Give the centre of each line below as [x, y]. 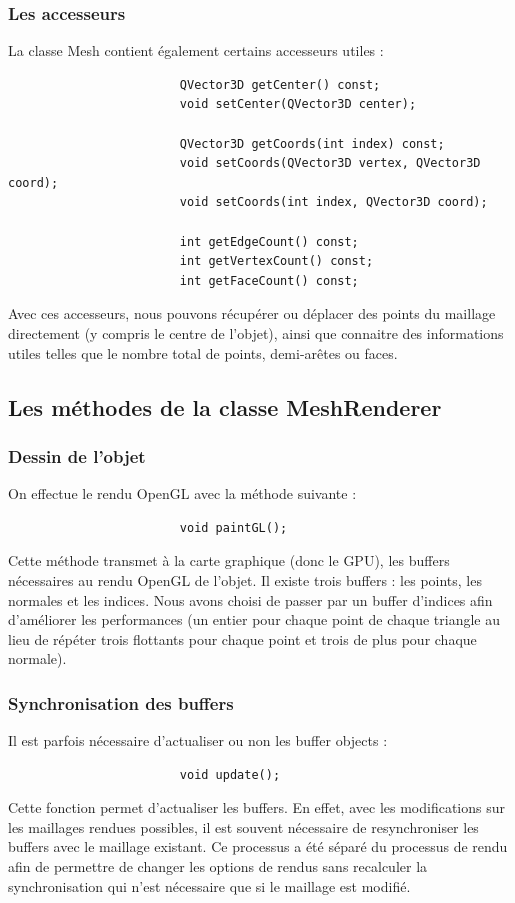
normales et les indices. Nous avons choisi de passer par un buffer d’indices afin [250, 599]
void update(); [230, 774]
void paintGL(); [233, 527]
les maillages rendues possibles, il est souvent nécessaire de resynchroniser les [243, 826]
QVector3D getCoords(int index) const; [312, 143]
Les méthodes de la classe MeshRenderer [225, 406]
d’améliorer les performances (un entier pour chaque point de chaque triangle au [254, 619]
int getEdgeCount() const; [269, 241]
